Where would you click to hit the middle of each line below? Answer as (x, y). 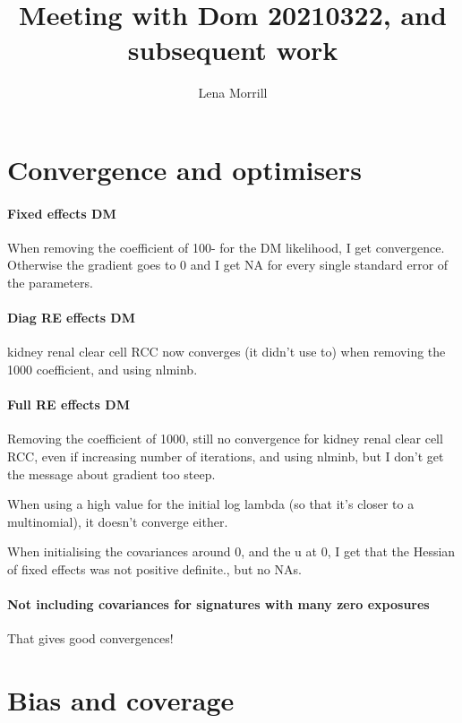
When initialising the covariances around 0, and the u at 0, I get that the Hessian (231, 551)
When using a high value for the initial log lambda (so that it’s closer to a (211, 504)
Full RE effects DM (68, 405)
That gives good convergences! (90, 638)
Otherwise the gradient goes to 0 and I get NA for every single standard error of (228, 265)
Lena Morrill (233, 93)
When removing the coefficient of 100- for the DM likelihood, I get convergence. (226, 247)
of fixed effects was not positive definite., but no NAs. (154, 569)
